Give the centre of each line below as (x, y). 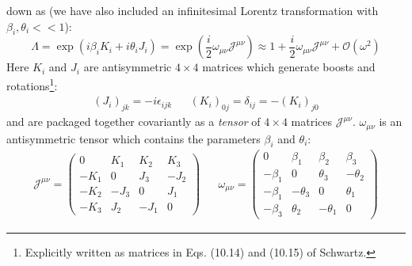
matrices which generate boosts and (289, 67)
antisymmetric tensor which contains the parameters (134, 138)
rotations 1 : (32, 84)
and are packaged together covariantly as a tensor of (134, 122)
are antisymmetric (128, 67)
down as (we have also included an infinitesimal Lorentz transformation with (193, 10)
